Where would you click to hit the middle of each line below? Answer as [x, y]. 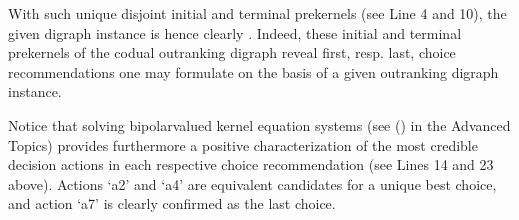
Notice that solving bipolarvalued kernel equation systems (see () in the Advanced [259, 124]
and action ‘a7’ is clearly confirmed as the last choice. [172, 203]
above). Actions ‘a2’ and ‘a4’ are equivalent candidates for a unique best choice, [252, 183]
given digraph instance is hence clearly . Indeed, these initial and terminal [235, 32]
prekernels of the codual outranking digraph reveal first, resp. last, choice [232, 52]
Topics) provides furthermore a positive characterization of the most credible [243, 144]
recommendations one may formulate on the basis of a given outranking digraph [253, 71]
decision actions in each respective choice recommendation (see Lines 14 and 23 [251, 164]
